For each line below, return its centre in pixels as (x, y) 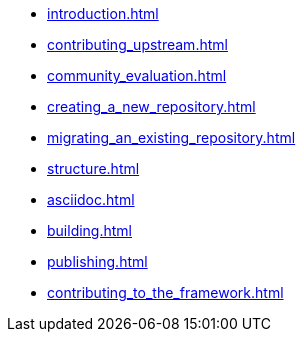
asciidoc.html (91, 199)
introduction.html (103, 13)
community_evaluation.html (137, 75)
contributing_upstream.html (137, 44)
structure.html (93, 168)
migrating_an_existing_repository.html (171, 137)
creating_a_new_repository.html (151, 106)
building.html (89, 230)
